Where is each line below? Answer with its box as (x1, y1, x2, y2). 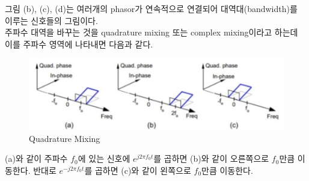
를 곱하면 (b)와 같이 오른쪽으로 (153, 152, 269, 165)
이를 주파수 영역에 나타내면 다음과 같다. (5, 37, 153, 50)
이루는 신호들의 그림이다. (5, 14, 98, 26)
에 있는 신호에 (78, 152, 130, 165)
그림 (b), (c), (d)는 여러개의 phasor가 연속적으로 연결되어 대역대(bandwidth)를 (5, 2, 298, 14)
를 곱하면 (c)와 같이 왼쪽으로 (84, 164, 191, 176)
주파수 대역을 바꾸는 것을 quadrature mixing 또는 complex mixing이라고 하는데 (5, 26, 298, 38)
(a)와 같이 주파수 (5, 152, 68, 165)
